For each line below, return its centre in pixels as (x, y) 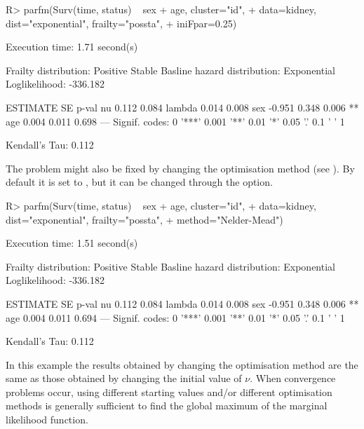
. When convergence (293, 378)
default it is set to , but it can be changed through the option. (139, 182)
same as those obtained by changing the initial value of (124, 378)
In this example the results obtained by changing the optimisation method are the (182, 364)
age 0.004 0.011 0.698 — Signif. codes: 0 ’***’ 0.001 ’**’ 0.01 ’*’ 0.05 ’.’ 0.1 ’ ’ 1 (175, 121)
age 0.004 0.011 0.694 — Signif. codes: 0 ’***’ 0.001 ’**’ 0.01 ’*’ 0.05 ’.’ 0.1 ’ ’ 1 (175, 317)
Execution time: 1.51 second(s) (72, 243)
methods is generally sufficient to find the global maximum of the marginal (167, 406)
